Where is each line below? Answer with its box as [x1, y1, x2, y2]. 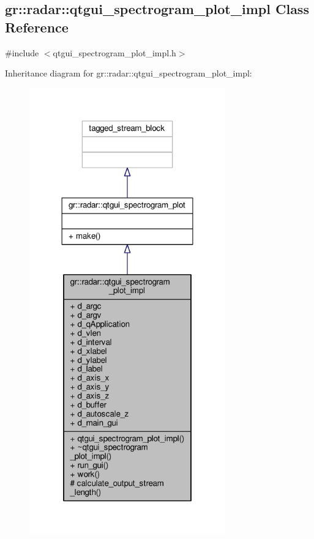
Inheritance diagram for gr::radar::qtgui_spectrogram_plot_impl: [5, 67, 252, 80]
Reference [5, 17, 69, 36]
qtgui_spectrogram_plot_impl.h [53, 46, 176, 59]
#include [5, 46, 39, 59]
